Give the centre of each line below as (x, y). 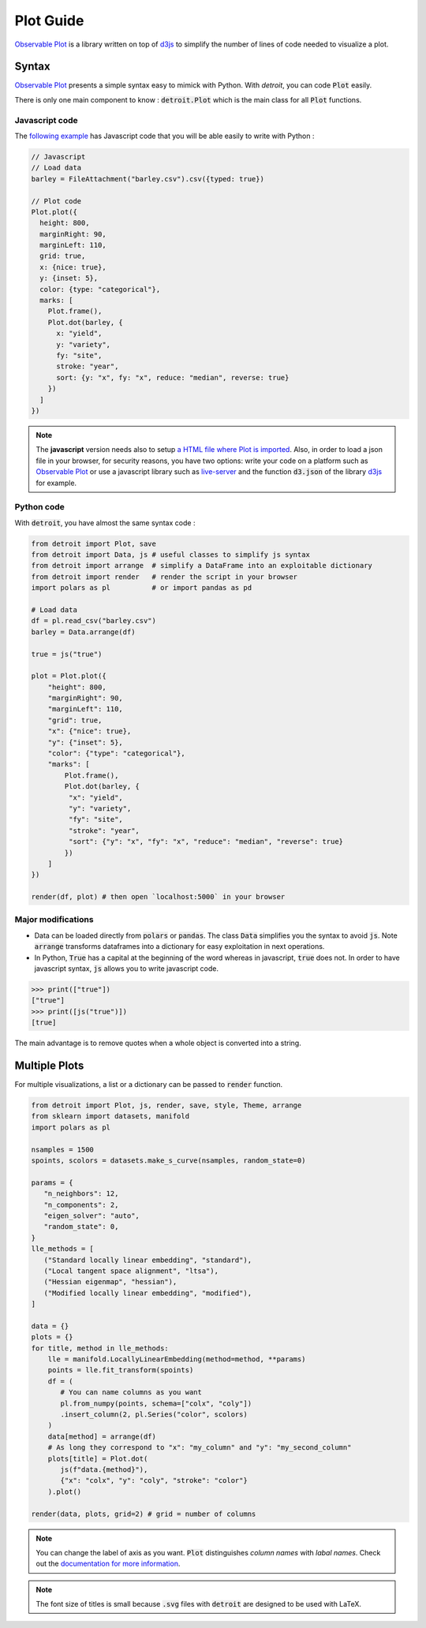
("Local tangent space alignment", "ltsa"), (131, 1271)
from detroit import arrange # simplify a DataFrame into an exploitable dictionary (202, 566)
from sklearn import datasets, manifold (110, 1116)
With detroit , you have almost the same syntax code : (105, 523)
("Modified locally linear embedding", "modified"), (148, 1293)
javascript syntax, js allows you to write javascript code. (126, 969)
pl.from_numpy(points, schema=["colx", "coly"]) (156, 1403)
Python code (39, 507)
